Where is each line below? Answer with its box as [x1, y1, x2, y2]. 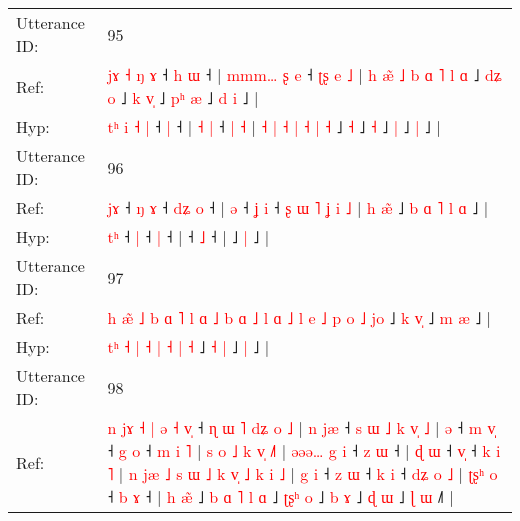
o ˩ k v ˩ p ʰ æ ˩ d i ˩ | [107, 86, 259, 109]
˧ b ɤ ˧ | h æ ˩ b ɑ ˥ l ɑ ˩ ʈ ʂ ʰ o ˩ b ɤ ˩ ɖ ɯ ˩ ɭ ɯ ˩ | [107, 485, 454, 508]
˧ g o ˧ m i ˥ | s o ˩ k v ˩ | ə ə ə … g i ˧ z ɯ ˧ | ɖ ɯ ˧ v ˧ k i [107, 439, 501, 462]
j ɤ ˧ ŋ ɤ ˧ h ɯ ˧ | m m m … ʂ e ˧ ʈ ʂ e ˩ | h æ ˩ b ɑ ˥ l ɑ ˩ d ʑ [107, 63, 502, 86]
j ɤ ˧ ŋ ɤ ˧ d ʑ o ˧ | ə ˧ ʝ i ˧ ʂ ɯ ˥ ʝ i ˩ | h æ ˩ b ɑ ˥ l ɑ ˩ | [107, 196, 489, 219]
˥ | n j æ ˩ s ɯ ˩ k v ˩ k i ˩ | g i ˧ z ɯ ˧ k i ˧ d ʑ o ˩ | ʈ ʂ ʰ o [107, 462, 498, 485]
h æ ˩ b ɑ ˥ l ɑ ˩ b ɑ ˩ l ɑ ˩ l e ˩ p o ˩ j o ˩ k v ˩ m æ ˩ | [107, 306, 492, 329]
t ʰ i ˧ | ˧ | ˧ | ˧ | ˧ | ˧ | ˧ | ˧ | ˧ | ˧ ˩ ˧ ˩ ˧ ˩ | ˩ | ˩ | [107, 115, 441, 138]
